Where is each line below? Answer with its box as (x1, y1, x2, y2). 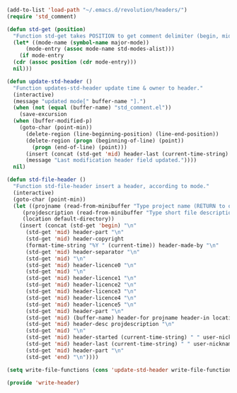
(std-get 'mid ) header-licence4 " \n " (25, 294, 137, 301)
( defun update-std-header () (6, 78, 93, 85)
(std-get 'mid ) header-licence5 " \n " (25, 301, 137, 308)
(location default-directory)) (22, 216, 115, 223)
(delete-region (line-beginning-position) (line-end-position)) (25, 130, 219, 138)
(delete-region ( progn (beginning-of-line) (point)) (25, 137, 185, 144)
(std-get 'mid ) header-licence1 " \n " (25, 275, 137, 282)
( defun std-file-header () (6, 176, 86, 184)
